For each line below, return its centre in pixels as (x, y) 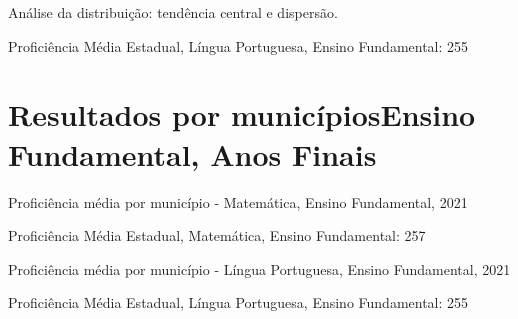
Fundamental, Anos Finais (192, 153)
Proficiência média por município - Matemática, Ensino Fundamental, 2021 (238, 201)
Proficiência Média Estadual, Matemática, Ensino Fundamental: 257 (217, 235)
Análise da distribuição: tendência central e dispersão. (173, 12)
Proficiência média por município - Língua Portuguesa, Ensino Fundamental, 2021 (259, 268)
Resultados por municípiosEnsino (242, 114)
